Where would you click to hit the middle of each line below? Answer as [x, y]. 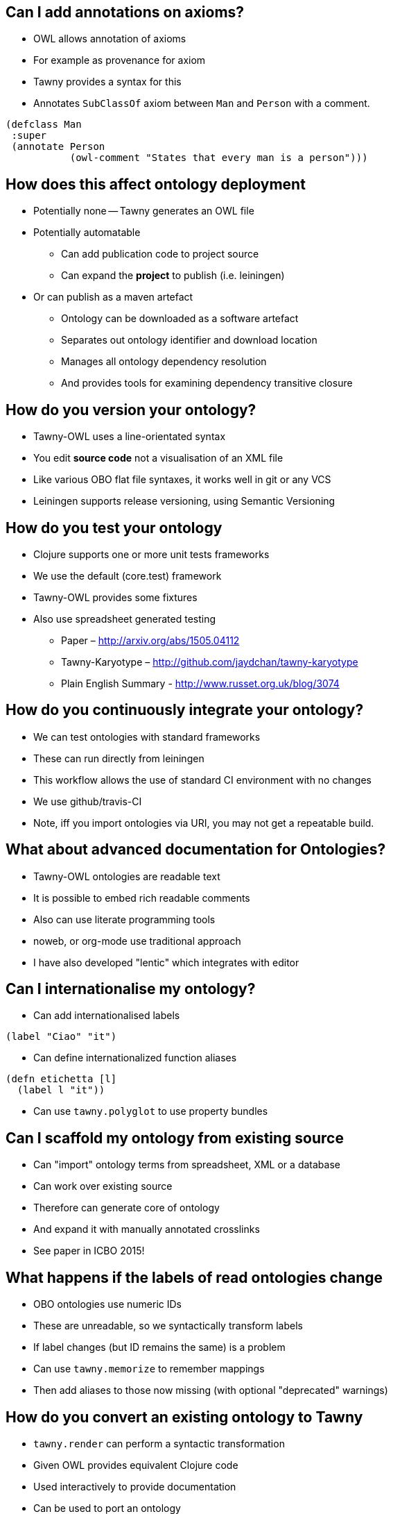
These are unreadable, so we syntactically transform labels [168, 1326]
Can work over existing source [103, 1186]
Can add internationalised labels [107, 1016]
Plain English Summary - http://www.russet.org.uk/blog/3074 [200, 683]
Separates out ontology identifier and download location [189, 340]
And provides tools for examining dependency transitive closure [207, 383]
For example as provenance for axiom [120, 60]
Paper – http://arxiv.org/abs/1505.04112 [150, 640]
